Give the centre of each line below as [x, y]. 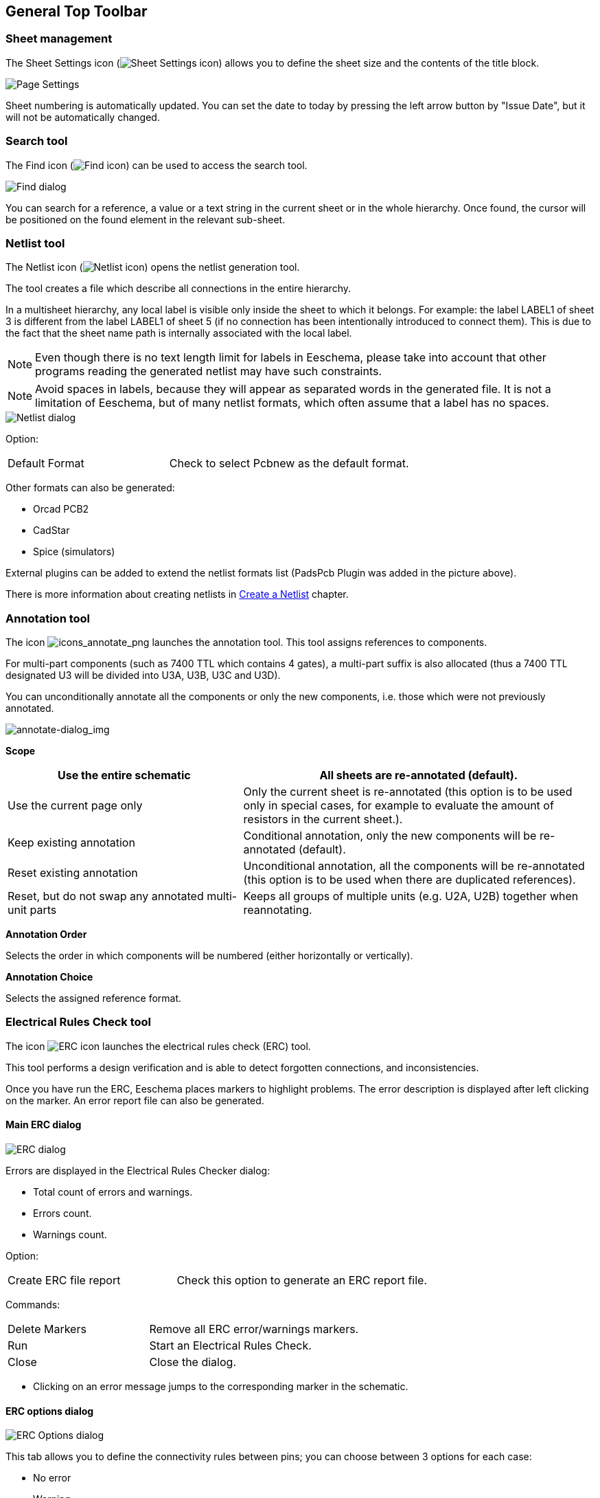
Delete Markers [47, 1329]
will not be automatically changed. [83, 117]
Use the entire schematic [124, 775]
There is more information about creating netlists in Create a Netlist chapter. [177, 594]
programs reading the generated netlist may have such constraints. [209, 371]
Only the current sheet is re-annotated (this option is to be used [408, 792]
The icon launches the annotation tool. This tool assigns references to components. [246, 642]
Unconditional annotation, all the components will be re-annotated [414, 866]
